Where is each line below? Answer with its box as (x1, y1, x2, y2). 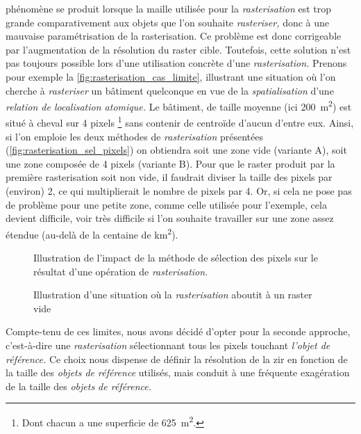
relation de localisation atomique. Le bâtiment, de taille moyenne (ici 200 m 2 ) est (6, 97, 352, 113)
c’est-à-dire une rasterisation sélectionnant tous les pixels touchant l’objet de (6, 338, 330, 353)
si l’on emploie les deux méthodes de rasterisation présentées (6, 129, 263, 143)
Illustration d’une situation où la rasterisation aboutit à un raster (33, 287, 312, 302)
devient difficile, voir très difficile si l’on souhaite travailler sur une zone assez (6, 211, 334, 225)
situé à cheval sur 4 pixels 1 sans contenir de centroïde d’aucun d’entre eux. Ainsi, (6, 113, 354, 130)
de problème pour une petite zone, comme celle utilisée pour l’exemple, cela (6, 197, 327, 211)
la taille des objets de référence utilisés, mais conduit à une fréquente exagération (6, 365, 350, 380)
